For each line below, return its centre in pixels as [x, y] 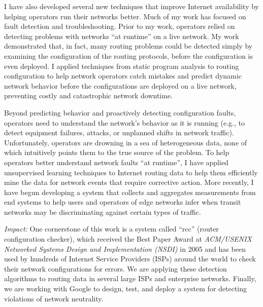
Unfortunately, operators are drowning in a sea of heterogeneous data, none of [126, 142]
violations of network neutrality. [54, 298]
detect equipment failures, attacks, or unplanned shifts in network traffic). [119, 132]
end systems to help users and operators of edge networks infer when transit [123, 202]
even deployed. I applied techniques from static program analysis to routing [122, 66]
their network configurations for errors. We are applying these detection [116, 268]
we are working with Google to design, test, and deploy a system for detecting [126, 289]
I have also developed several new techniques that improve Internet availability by [131, 6]
